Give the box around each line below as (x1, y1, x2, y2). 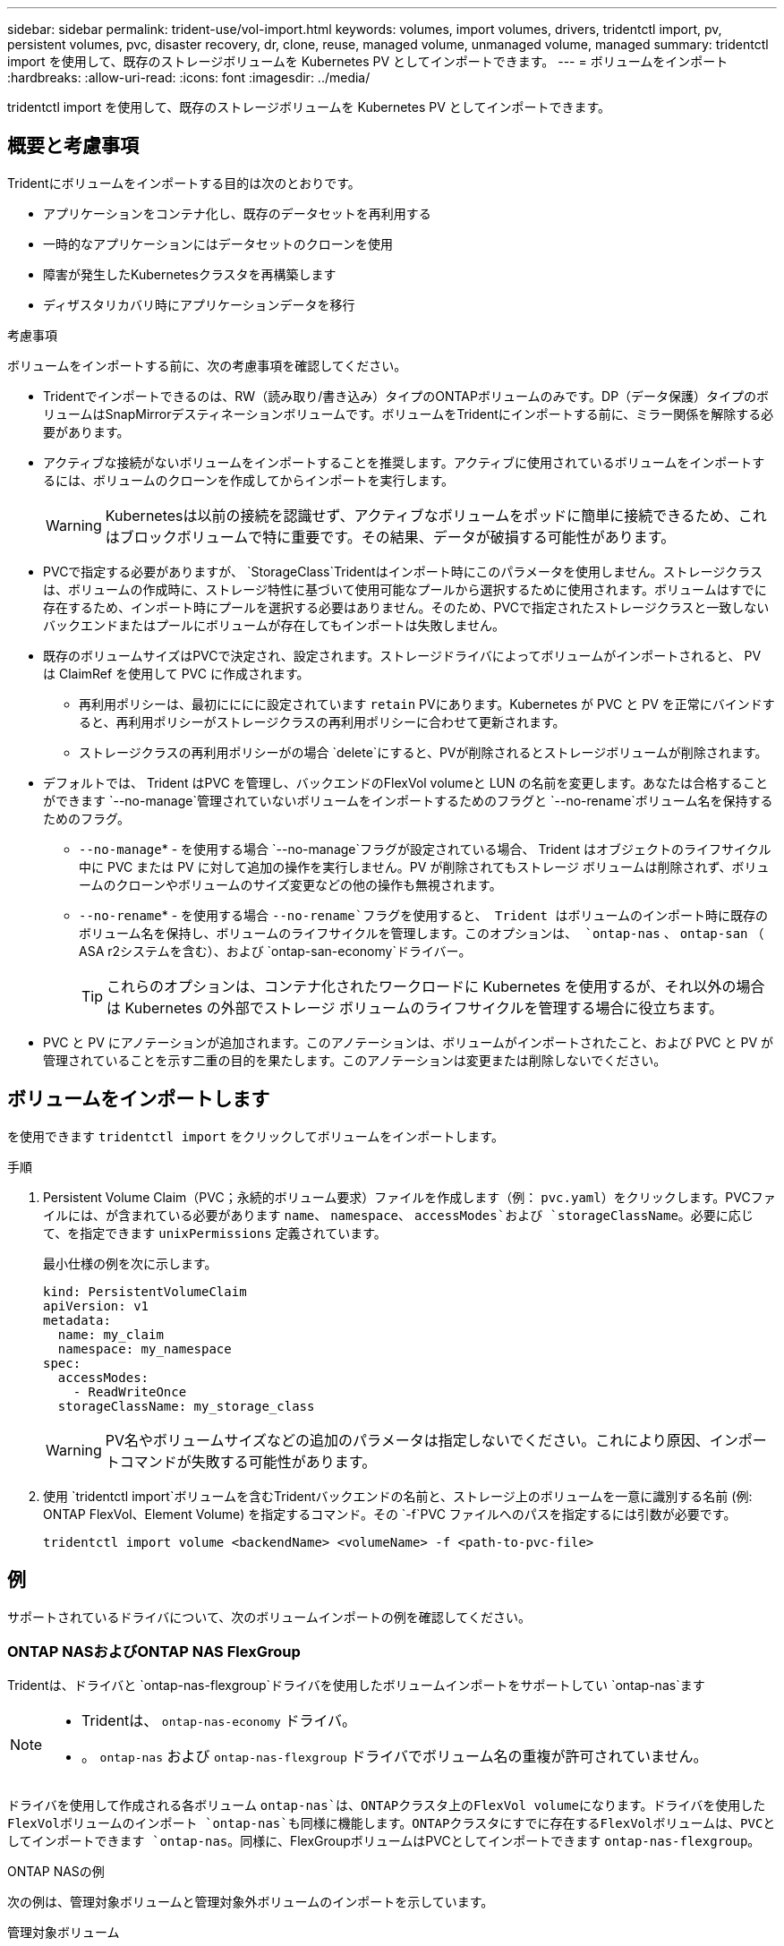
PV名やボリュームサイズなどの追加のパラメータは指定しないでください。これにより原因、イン (105, 1430, 738, 1449)
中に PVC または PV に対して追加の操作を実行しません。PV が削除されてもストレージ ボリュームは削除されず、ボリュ (79, 858, 770, 875)
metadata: (43, 1312, 111, 1327)
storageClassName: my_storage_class (57, 1398, 315, 1413)
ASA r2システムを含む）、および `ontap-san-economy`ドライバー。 (79, 943, 472, 959)
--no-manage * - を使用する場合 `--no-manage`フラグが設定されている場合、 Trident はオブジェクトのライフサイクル (79, 841, 771, 857)
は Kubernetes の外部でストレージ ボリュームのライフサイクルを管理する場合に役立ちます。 (107, 998, 724, 1017)
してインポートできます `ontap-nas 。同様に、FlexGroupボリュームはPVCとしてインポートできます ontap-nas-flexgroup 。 (7, 1833, 761, 1849)
